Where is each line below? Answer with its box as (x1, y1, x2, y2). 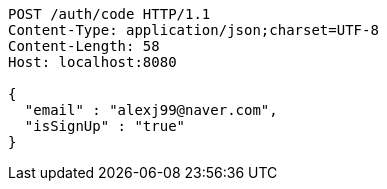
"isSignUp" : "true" (24, 118, 186, 134)
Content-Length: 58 (8, 38, 160, 54)
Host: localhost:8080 (8, 54, 177, 70)
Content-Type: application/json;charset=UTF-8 (8, 22, 379, 38)
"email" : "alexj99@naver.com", (24, 102, 278, 118)
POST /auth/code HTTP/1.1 (8, 6, 211, 22)
